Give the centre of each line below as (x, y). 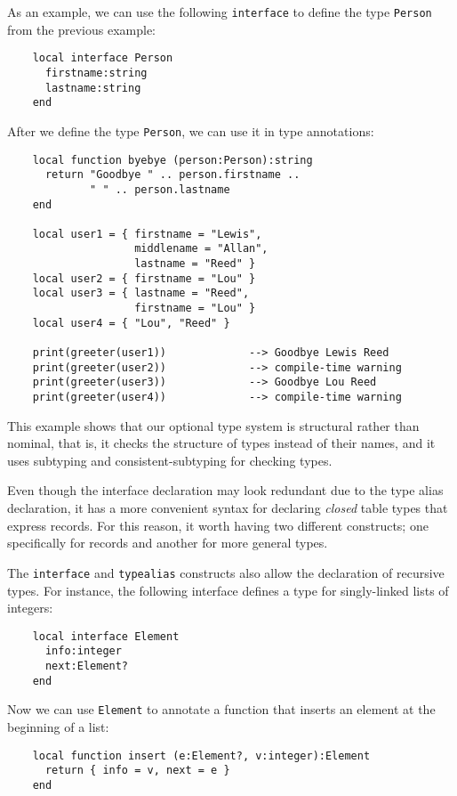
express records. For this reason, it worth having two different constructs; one (218, 525)
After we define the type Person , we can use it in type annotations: (191, 130)
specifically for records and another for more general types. (168, 543)
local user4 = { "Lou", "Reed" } (131, 323)
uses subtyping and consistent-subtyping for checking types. (170, 460)
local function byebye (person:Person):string (172, 160)
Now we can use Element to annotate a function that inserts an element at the (221, 709)
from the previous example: (81, 29)
